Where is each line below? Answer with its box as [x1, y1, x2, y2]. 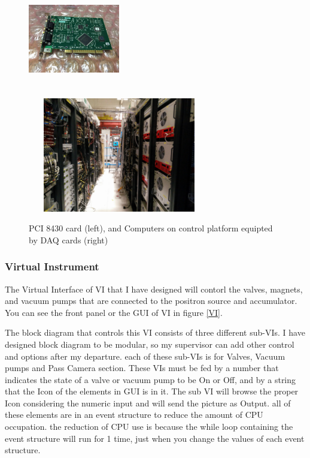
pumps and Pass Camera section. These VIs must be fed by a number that [5, 361, 279, 374]
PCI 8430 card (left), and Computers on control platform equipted [29, 222, 273, 234]
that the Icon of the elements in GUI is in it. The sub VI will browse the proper [5, 385, 299, 397]
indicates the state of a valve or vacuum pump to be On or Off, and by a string [5, 373, 296, 385]
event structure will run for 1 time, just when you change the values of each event [5, 432, 305, 444]
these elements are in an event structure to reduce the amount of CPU [5, 408, 263, 421]
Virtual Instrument [5, 259, 99, 274]
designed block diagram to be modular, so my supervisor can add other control [5, 338, 294, 350]
